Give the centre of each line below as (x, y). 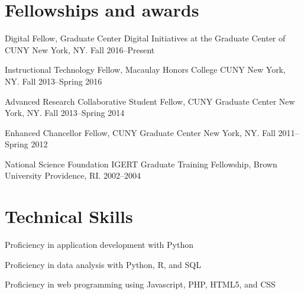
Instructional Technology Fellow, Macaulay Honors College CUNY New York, (145, 70)
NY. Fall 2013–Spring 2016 (54, 81)
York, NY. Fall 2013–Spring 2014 (65, 113)
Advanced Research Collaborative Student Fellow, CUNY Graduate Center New (150, 101)
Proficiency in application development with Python (99, 245)
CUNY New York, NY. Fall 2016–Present (80, 49)
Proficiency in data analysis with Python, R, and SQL (103, 264)
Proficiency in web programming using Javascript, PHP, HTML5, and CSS (140, 284)
